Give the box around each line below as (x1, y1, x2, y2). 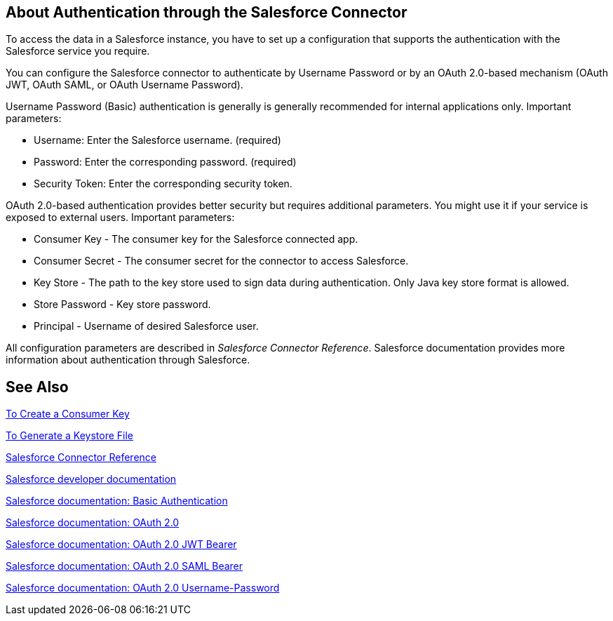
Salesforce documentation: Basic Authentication (6, 495, 228, 507)
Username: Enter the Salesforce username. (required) (34, 134, 281, 147)
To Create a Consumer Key (6, 408, 130, 420)
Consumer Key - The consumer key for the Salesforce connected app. (34, 233, 358, 246)
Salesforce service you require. (6, 45, 150, 58)
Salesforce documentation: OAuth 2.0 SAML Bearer (6, 560, 243, 573)
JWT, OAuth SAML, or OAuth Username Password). (6, 79, 243, 91)
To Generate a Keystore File (6, 429, 133, 442)
